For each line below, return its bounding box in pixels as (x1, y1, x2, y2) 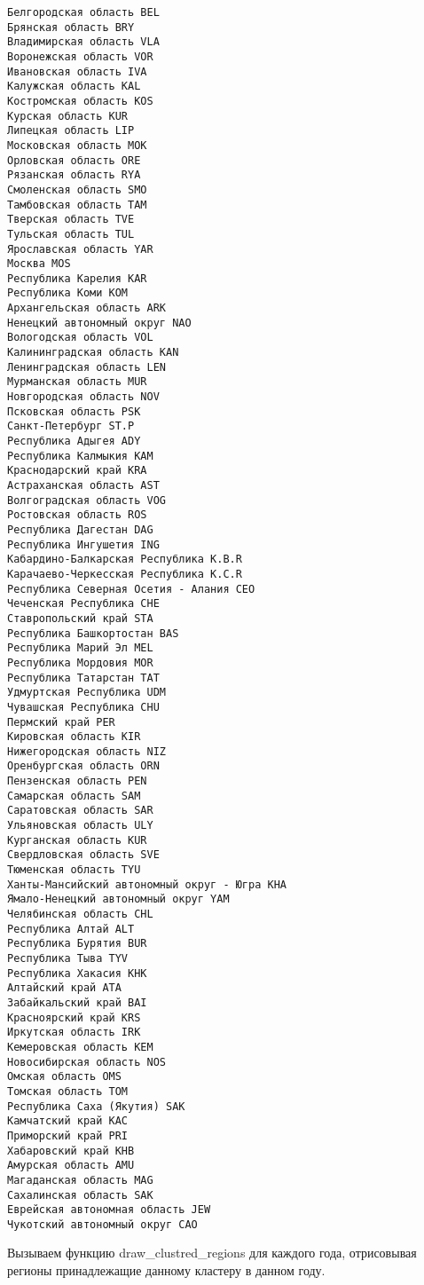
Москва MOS (7, 257, 71, 271)
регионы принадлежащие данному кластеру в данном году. (7, 1261, 326, 1280)
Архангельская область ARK (7, 302, 166, 315)
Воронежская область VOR (7, 50, 153, 63)
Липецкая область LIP (7, 124, 135, 138)
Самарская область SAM (7, 789, 141, 802)
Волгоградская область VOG (7, 493, 166, 507)
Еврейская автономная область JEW (7, 1203, 211, 1217)
